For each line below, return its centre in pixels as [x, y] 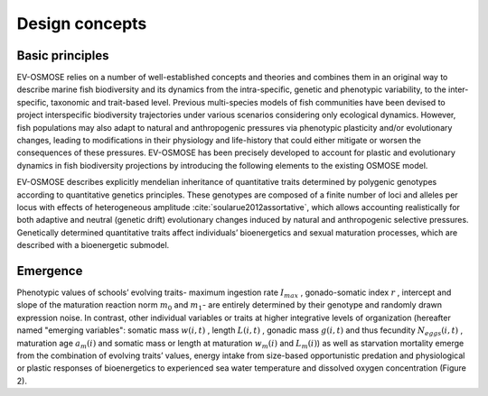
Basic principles [63, 55]
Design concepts [82, 23]
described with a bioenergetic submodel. [93, 245]
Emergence [50, 271]
